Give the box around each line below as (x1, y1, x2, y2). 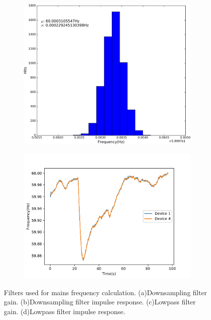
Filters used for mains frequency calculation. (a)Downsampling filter (4, 287, 207, 297)
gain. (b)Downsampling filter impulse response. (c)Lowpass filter (4, 297, 196, 307)
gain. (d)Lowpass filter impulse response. (4, 306, 125, 316)
